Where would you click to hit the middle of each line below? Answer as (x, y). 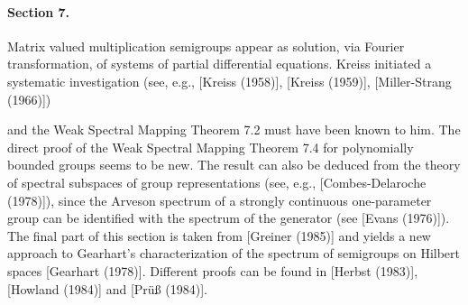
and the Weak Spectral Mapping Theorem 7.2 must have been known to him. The (234, 129)
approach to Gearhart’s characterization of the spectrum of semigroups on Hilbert (234, 253)
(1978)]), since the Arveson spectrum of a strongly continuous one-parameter (220, 200)
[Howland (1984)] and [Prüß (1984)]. (107, 288)
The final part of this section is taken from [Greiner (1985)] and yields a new (219, 235)
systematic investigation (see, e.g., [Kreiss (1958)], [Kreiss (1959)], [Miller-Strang (229, 81)
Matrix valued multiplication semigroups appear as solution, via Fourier (206, 46)
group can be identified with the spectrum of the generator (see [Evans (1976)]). (229, 218)
